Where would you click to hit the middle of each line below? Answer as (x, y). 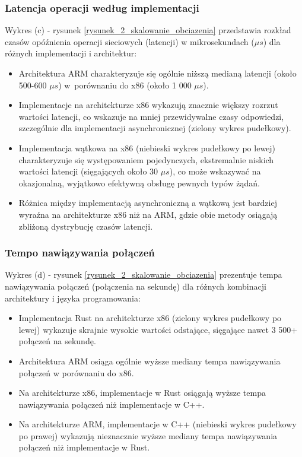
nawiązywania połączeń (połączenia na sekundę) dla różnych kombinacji (136, 286)
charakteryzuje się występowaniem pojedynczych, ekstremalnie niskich (146, 159)
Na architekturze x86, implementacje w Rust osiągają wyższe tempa (142, 393)
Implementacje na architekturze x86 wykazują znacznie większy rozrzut (148, 105)
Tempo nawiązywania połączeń (80, 253)
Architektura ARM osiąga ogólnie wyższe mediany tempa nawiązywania (150, 361)
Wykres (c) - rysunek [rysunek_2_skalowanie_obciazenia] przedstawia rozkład (148, 30)
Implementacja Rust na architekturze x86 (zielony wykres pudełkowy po (150, 318)
